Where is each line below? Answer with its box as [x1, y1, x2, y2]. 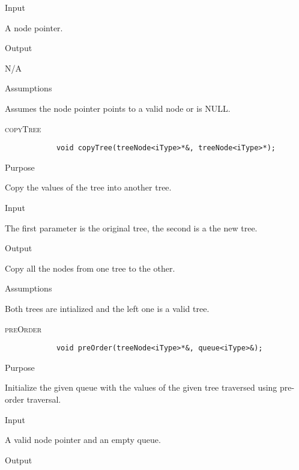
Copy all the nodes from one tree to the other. [5, 261, 175, 274]
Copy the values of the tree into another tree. [5, 181, 172, 194]
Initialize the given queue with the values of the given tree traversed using [5, 381, 277, 394]
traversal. [26, 393, 61, 405]
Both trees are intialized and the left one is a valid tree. [5, 302, 210, 314]
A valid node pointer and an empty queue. [5, 433, 161, 446]
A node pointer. [5, 21, 63, 34]
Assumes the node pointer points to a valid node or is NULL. [5, 102, 231, 114]
